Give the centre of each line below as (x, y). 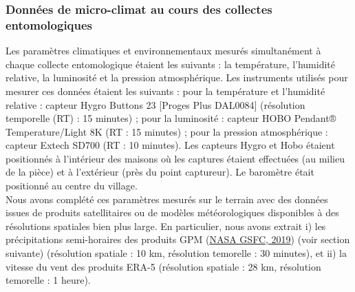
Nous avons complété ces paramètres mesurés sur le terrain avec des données (167, 199)
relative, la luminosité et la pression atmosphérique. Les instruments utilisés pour (177, 77)
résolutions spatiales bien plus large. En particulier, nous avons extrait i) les (166, 226)
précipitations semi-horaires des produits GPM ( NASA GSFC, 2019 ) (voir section (178, 239)
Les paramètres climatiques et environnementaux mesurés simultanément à (163, 51)
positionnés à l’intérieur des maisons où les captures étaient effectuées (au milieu (175, 158)
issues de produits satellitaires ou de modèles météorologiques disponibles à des (172, 212)
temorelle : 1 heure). (48, 280)
